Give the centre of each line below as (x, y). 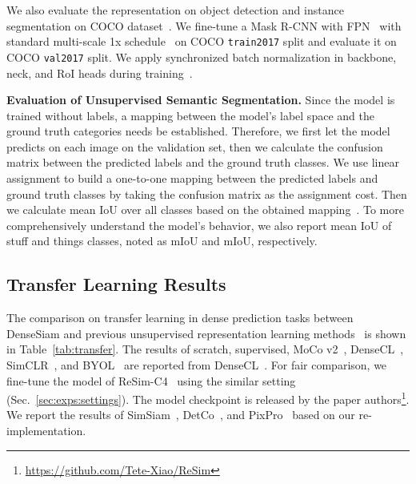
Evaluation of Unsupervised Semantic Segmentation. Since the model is (201, 100)
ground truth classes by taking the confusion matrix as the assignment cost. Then (207, 194)
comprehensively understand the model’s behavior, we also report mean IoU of (199, 225)
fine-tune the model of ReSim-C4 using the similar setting (151, 380)
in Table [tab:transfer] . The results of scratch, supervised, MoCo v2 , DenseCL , (205, 349)
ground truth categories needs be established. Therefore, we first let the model (198, 131)
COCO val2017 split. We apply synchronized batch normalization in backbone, (202, 56)
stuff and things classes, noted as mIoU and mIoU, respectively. (162, 241)
